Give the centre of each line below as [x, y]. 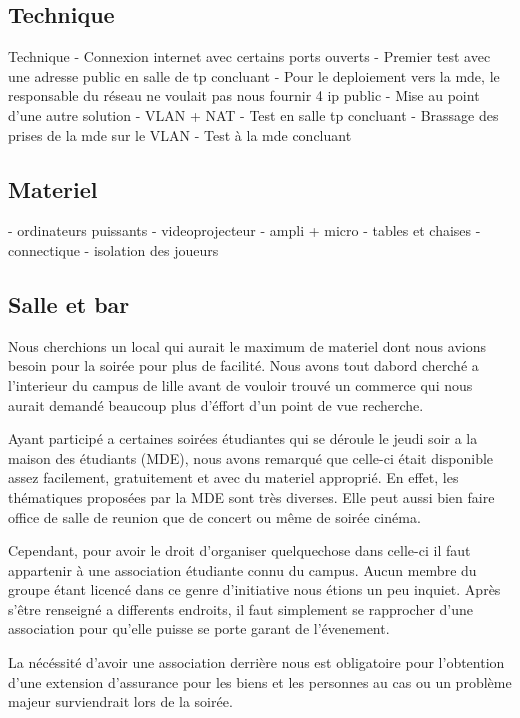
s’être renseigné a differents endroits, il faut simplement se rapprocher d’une [241, 608]
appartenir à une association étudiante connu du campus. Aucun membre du [242, 569]
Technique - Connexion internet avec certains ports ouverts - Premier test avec [249, 56]
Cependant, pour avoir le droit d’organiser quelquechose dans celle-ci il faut [239, 550]
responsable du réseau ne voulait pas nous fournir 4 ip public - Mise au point [244, 95]
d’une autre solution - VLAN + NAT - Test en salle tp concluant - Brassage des [253, 114]
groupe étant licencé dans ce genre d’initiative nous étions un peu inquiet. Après [254, 589]
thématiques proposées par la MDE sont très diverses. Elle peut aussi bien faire [251, 496]
